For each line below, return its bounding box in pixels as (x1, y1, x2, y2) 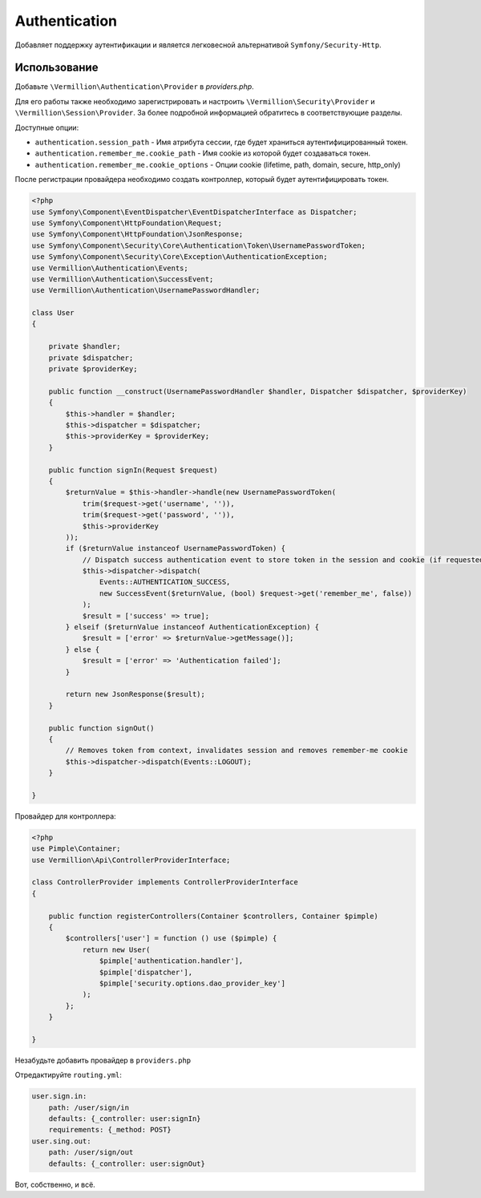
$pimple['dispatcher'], (99, 967, 192, 977)
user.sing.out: (31, 1136, 91, 1146)
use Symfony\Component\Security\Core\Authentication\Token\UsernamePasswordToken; (31, 241, 366, 250)
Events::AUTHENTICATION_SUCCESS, (99, 577, 231, 587)
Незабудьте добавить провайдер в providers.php (14, 1055, 192, 1065)
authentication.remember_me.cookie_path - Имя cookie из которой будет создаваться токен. (34, 148, 370, 158)
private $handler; (48, 342, 121, 351)
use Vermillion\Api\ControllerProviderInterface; (31, 855, 231, 864)
